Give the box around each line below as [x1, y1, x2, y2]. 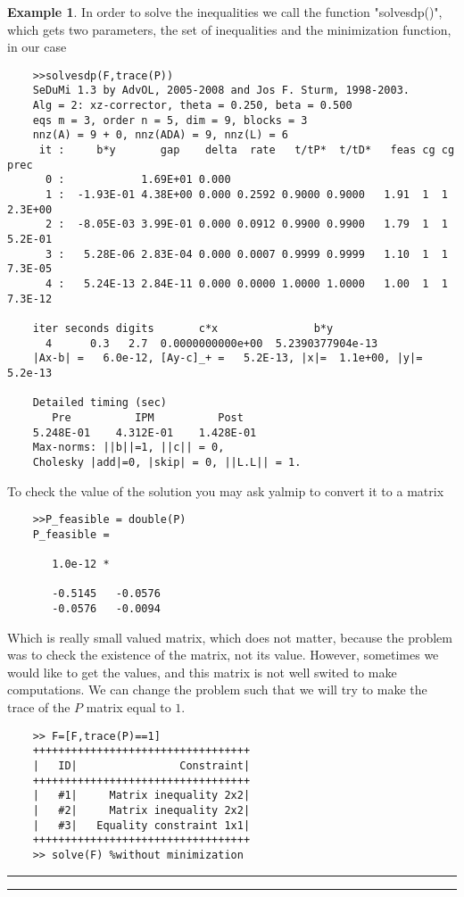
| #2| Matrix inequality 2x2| [32, 803, 251, 817]
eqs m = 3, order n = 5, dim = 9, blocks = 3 [32, 113, 308, 127]
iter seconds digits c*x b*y [32, 321, 334, 335]
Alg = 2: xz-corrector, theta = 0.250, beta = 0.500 [32, 99, 352, 112]
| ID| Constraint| [32, 759, 251, 772]
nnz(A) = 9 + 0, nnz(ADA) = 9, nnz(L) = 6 [32, 129, 288, 142]
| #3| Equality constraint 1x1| [32, 818, 251, 832]
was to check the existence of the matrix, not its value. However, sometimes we [7, 645, 439, 664]
